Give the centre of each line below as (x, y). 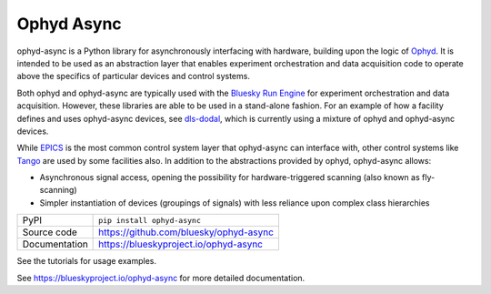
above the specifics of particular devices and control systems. (133, 76)
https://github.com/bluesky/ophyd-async (186, 232)
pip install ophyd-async (150, 220)
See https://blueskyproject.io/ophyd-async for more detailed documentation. (161, 278)
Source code (50, 232)
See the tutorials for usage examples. (87, 261)
